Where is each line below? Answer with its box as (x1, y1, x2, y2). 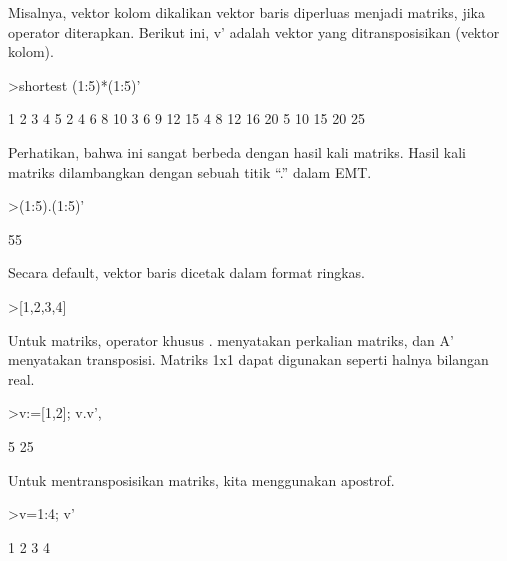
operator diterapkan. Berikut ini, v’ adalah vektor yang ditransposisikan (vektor (8, 21, 500, 42)
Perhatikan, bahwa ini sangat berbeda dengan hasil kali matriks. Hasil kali (8, 141, 467, 162)
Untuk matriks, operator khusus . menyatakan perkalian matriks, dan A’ (8, 329, 454, 350)
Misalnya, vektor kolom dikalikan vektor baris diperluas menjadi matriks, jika (8, 2, 485, 22)
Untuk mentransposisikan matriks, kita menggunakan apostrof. (8, 469, 395, 490)
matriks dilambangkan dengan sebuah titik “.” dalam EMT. (8, 161, 372, 182)
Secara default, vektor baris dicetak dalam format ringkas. (8, 262, 365, 283)
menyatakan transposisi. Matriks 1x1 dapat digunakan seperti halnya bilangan (8, 349, 489, 370)
